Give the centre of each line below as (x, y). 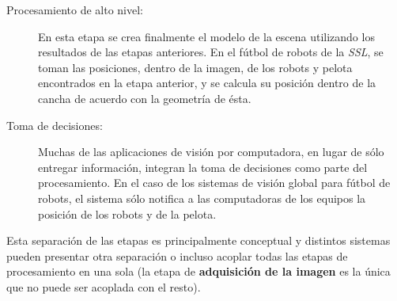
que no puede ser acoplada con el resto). (104, 286)
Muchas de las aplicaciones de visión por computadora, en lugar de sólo (211, 152)
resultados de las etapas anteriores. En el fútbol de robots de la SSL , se (211, 52)
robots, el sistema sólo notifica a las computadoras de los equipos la (202, 198)
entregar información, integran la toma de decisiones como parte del (203, 167)
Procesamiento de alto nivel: (75, 10)
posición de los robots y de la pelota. (127, 213)
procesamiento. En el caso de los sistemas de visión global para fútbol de (214, 183)
